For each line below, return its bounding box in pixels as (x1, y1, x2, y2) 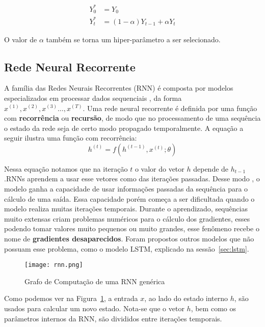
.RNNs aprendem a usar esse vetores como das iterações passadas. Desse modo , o (4, 173, 260, 184)
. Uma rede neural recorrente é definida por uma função (83, 102, 257, 113)
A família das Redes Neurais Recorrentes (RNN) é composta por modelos (4, 83, 233, 93)
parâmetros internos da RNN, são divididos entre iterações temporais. (4, 313, 222, 323)
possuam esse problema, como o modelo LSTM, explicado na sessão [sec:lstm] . (4, 243, 249, 254)
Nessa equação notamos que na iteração (4, 163, 128, 174)
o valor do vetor (135, 163, 184, 174)
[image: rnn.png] (24, 261, 83, 269)
